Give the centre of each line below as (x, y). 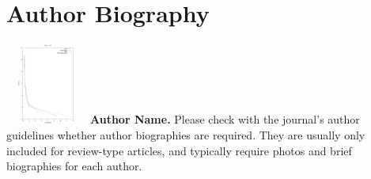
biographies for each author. (74, 166)
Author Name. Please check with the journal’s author (225, 119)
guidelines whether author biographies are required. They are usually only (186, 135)
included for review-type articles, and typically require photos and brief (179, 150)
